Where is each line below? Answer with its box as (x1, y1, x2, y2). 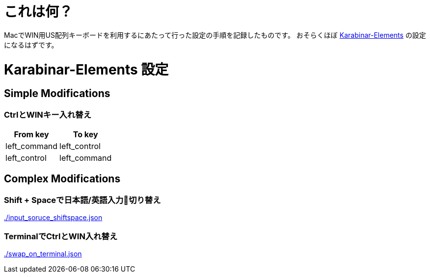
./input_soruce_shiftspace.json (4, 213, 103, 222)
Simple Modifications (4, 87, 110, 100)
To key (73, 129, 98, 140)
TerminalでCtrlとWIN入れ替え (4, 231, 118, 241)
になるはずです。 (4, 40, 58, 49)
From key (14, 129, 49, 140)
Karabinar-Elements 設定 (4, 61, 169, 78)
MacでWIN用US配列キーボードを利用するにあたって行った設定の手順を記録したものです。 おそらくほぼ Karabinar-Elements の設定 (4, 30, 426, 39)
